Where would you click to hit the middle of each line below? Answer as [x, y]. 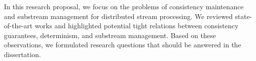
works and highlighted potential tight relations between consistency [137, 26]
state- [243, 16]
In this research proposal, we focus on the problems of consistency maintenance [124, 6]
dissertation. [22, 54]
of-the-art [18, 26]
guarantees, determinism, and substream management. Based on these [110, 35]
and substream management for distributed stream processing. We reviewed [118, 16]
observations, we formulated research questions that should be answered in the [123, 45]
